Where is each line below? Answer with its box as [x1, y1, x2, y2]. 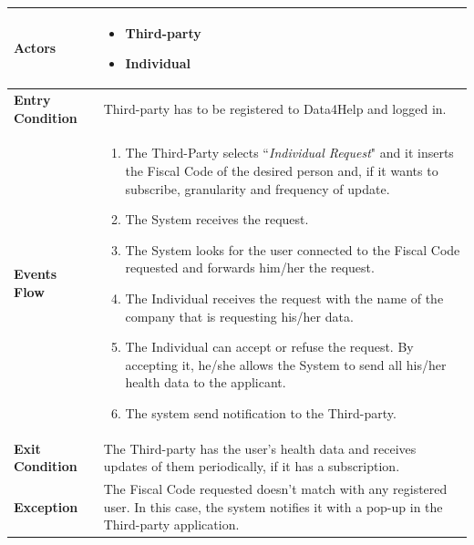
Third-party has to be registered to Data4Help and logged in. [103, 98, 447, 118]
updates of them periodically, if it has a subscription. [103, 457, 400, 476]
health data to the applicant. [125, 373, 286, 392]
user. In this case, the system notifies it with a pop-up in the [103, 497, 443, 516]
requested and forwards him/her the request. [125, 258, 375, 277]
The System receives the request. [125, 210, 309, 229]
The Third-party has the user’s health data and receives [103, 438, 417, 458]
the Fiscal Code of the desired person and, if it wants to [125, 160, 438, 180]
